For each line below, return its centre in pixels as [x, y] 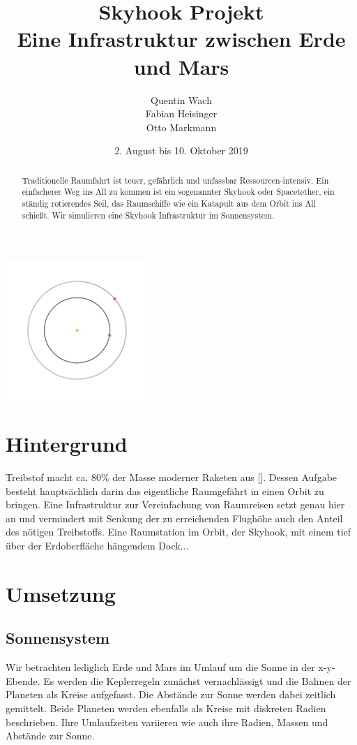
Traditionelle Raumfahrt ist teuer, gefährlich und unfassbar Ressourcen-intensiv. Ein [175, 180]
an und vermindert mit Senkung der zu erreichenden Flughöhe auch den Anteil [174, 518]
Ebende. [23, 680]
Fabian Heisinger [181, 113]
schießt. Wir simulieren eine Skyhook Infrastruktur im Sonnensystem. [148, 215]
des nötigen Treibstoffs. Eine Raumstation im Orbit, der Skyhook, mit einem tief [178, 532]
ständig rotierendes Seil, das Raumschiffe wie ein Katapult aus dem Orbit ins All [169, 203]
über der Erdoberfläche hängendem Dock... [97, 545]
